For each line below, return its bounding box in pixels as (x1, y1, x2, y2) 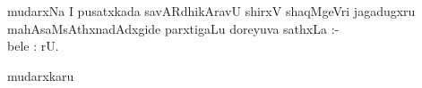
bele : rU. (7, 36, 59, 55)
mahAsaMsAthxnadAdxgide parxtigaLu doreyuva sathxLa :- (7, 19, 340, 37)
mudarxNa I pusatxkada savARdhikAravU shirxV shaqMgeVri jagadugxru (7, 2, 416, 20)
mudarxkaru (7, 66, 74, 84)
